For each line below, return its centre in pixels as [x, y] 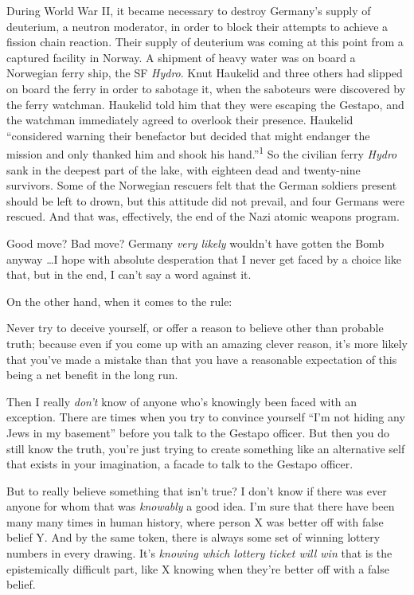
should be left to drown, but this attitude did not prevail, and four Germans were [205, 200]
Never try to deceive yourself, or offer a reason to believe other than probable [195, 328]
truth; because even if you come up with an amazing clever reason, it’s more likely [207, 343]
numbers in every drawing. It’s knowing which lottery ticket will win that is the [199, 553]
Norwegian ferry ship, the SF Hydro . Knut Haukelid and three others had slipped [205, 73]
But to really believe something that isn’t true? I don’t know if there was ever [197, 490]
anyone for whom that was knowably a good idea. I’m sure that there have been [201, 506]
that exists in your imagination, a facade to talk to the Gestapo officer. [180, 464]
